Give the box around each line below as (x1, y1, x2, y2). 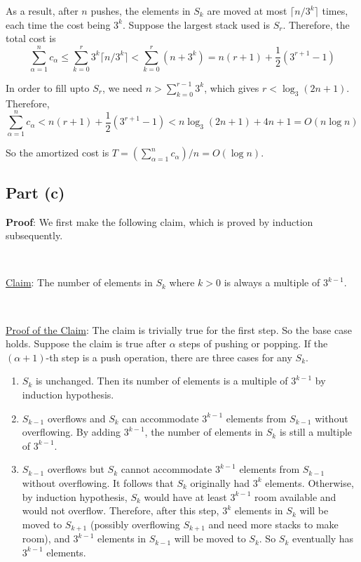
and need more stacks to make (208, 516, 339, 531)
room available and (254, 489, 336, 504)
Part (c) (6, 181, 65, 203)
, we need (102, 80, 143, 95)
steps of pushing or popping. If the (179, 336, 328, 351)
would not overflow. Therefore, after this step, (22, 503, 219, 518)
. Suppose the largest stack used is (122, 17, 270, 32)
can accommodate (122, 410, 199, 425)
